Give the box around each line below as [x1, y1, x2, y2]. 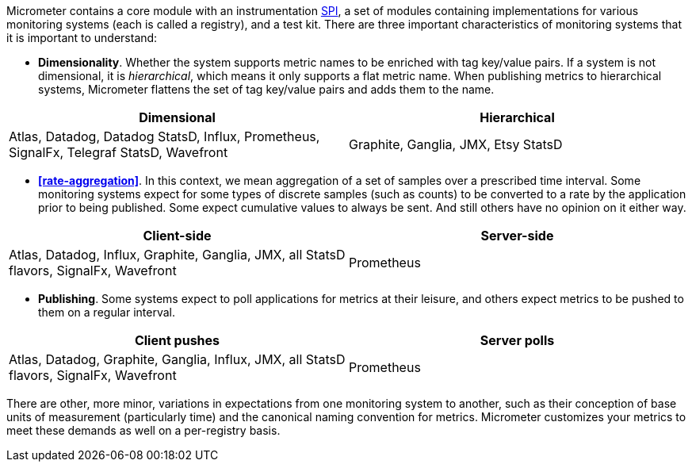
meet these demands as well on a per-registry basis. [6, 424, 281, 437]
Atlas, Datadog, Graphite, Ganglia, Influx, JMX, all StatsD [9, 351, 346, 367]
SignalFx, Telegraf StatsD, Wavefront [9, 144, 228, 160]
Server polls [480, 332, 555, 348]
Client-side [143, 228, 212, 244]
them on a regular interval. [38, 305, 175, 319]
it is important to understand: [6, 31, 158, 44]
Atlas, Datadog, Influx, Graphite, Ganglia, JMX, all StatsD [9, 247, 346, 263]
